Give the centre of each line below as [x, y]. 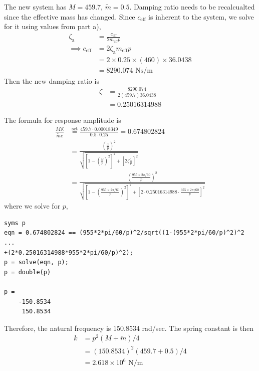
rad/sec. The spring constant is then [198, 328]
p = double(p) [28, 272]
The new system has [35, 6]
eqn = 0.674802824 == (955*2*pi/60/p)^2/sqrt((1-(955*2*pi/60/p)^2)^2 [124, 233]
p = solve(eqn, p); [36, 262]
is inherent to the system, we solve [201, 16]
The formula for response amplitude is [63, 120]
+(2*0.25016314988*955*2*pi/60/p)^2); [69, 252]
